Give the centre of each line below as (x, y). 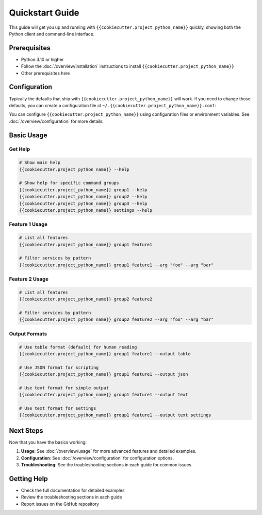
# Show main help (40, 163)
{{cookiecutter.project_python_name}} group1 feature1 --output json (104, 374)
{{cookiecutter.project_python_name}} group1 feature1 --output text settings (115, 415)
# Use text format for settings (58, 408)
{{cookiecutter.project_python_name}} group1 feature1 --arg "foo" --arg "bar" (116, 265)
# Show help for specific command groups (69, 183)
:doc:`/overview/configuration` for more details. (56, 121)
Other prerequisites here (46, 73)
